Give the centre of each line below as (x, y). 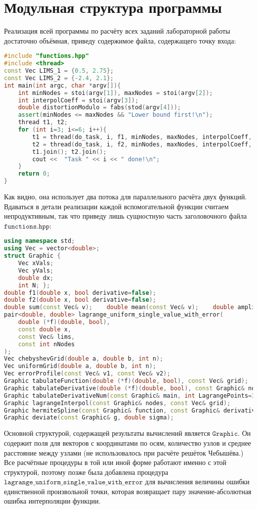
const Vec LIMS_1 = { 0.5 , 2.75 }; (59, 71)
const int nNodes (46, 344)
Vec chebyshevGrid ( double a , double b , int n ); (84, 359)
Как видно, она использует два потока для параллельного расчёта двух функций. (126, 197)
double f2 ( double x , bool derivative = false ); (80, 300)
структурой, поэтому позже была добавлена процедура (86, 472)
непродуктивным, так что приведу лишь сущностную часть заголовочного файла (126, 216)
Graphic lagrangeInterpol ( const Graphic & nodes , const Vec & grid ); (117, 403)
